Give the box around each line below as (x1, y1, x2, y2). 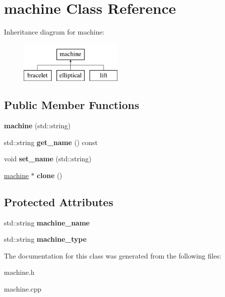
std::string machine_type (4, 234, 87, 244)
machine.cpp (4, 284, 41, 294)
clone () (37, 170, 63, 180)
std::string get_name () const (4, 137, 98, 147)
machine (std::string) (4, 120, 71, 131)
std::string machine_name (4, 217, 90, 227)
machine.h (4, 267, 35, 277)
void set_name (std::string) (4, 153, 92, 164)
